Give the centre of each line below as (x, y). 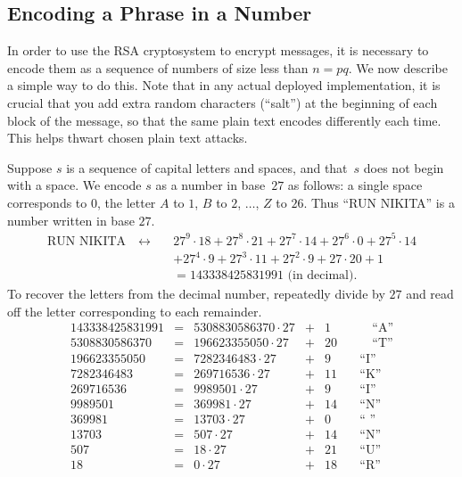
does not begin (404, 167)
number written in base (71, 220)
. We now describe (398, 67)
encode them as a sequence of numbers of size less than (158, 67)
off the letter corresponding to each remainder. (135, 311)
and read (430, 294)
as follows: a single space (355, 185)
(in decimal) (321, 276)
